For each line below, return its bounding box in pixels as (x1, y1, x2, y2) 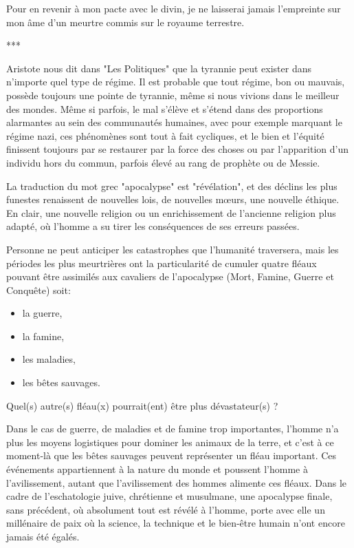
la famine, (22, 328, 65, 343)
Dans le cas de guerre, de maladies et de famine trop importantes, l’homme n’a (6, 421, 339, 436)
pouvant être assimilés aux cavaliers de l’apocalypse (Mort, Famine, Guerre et (6, 269, 334, 284)
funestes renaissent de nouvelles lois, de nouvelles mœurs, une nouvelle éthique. (6, 192, 340, 207)
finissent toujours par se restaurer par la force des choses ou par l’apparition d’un (6, 142, 349, 156)
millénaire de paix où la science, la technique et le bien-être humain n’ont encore (6, 516, 345, 530)
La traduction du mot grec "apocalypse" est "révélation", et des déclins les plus (6, 178, 338, 193)
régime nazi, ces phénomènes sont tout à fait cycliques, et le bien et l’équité (6, 128, 324, 143)
